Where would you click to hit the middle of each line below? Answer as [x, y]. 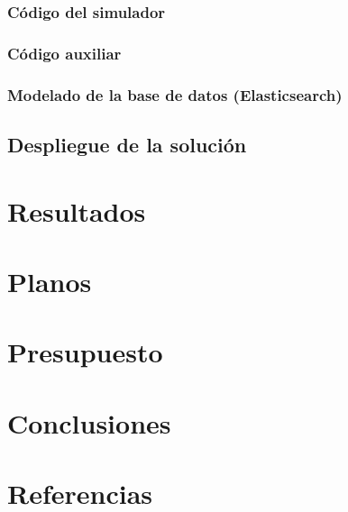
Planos [50, 281]
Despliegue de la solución [127, 144]
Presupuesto [85, 352]
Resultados [77, 210]
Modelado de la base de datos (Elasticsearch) [175, 94]
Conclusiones [89, 422]
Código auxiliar [64, 53]
